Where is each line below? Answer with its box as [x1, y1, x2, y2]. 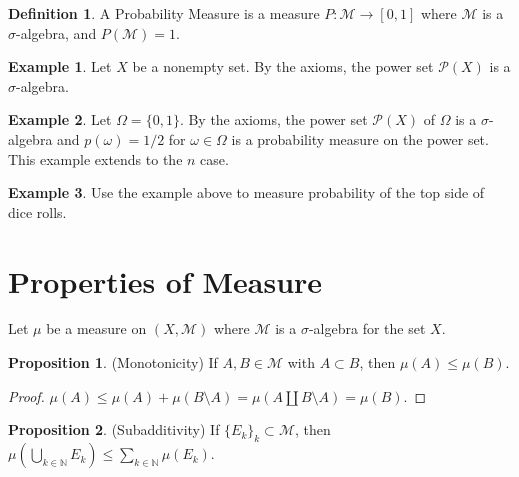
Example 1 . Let [8, 56, 112, 77]
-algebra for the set [308, 318, 426, 339]
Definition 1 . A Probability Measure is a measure [8, 3, 320, 23]
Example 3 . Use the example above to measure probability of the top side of [8, 182, 485, 203]
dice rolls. [8, 201, 67, 222]
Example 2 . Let [8, 109, 112, 130]
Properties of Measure [8, 260, 323, 301]
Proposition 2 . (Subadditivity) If [8, 419, 220, 440]
